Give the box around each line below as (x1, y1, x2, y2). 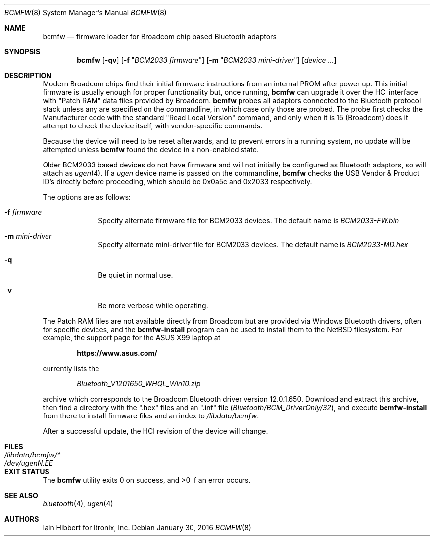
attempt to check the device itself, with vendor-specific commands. (43, 122, 263, 130)
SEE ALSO (4, 491, 38, 499)
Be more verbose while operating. (98, 301, 208, 310)
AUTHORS (4, 515, 39, 523)
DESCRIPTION (4, 71, 52, 80)
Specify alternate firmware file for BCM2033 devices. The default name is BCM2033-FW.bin (98, 216, 399, 225)
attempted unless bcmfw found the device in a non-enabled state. (43, 145, 259, 154)
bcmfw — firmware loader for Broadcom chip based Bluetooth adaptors (43, 32, 277, 41)
